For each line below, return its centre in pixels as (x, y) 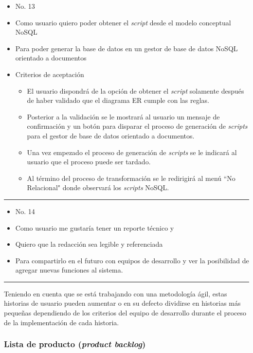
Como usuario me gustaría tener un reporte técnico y (95, 227)
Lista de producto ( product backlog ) (75, 344)
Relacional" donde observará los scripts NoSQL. (98, 187)
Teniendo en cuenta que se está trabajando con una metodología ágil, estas (116, 293)
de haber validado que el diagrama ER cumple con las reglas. (118, 100)
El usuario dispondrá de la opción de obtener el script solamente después (136, 90)
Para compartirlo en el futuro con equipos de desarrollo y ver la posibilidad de (132, 260)
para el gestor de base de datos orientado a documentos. (111, 135)
